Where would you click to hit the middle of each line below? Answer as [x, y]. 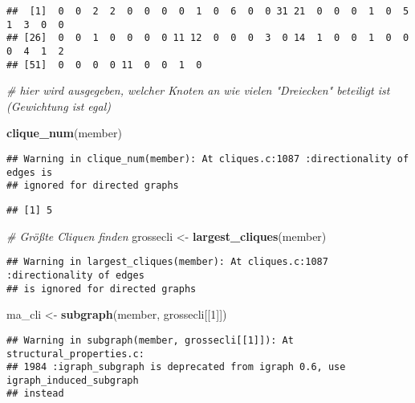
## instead [35, 394]
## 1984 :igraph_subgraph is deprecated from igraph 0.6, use [176, 367]
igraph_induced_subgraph [73, 380]
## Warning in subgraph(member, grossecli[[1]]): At [150, 340]
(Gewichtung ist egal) [59, 106]
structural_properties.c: [75, 354]
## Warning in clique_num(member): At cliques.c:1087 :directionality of [208, 159]
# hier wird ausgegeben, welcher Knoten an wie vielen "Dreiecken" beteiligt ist [198, 90]
